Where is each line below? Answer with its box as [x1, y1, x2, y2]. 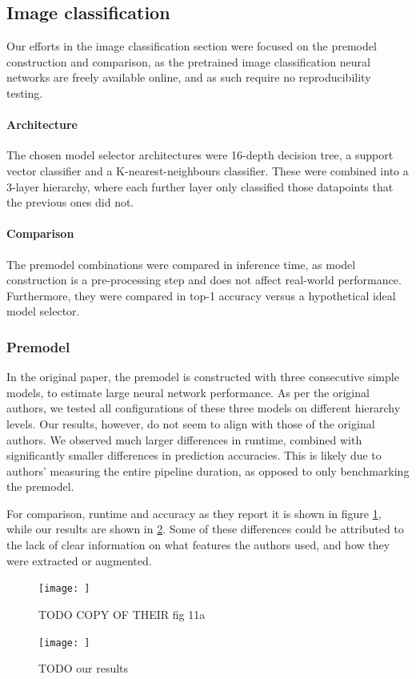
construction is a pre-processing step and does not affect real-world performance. [6, 271, 402, 288]
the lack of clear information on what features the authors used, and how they [6, 536, 390, 553]
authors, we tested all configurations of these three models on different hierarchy [6, 400, 401, 416]
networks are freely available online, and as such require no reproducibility [6, 69, 371, 86]
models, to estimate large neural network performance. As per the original [6, 384, 370, 400]
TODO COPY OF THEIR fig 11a [38, 605, 206, 622]
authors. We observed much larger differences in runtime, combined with [6, 431, 362, 448]
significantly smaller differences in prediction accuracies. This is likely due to [6, 447, 382, 464]
